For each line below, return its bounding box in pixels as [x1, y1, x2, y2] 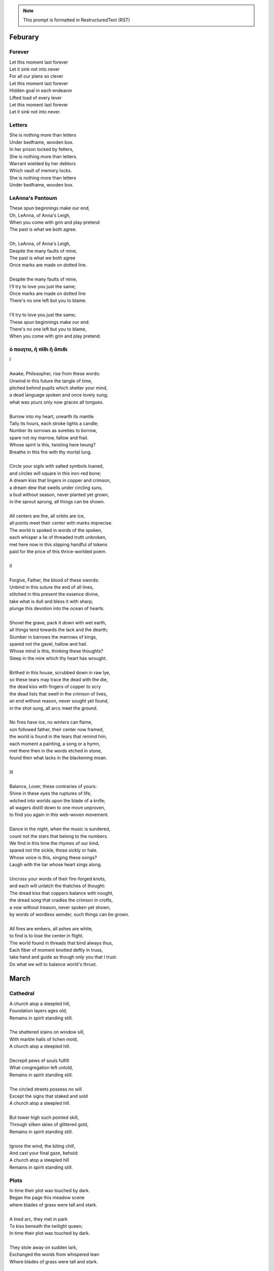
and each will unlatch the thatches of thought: [9, 883, 106, 889]
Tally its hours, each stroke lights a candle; [9, 420, 99, 427]
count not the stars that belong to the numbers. [9, 833, 109, 839]
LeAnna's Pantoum [9, 194, 57, 201]
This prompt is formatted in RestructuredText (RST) [23, 17, 130, 23]
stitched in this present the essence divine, [9, 591, 99, 597]
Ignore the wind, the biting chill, [9, 1143, 76, 1149]
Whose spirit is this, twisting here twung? [9, 442, 96, 448]
